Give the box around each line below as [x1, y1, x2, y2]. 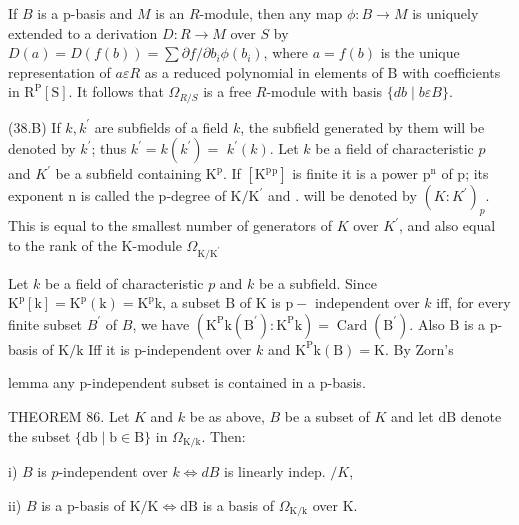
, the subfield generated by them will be [240, 116, 485, 137]
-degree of [166, 185, 226, 206]
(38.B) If [8, 116, 61, 137]
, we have [132, 313, 190, 334]
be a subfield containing [55, 163, 202, 184]
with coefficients [402, 61, 501, 82]
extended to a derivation [8, 22, 158, 43]
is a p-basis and [37, 3, 133, 23]
